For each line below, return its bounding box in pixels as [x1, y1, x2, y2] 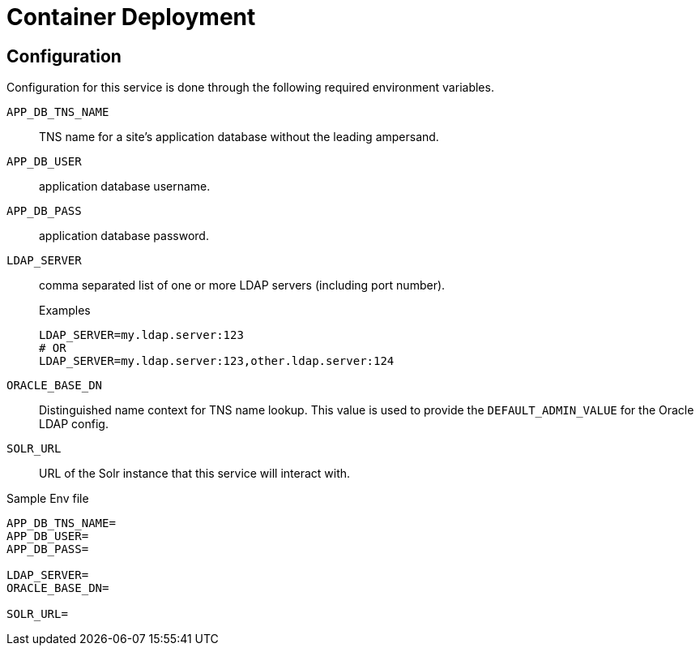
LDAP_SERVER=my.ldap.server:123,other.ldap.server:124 [39, 354, 395, 368]
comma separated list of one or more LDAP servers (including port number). [39, 278, 446, 293]
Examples [39, 303, 91, 318]
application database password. [39, 229, 209, 243]
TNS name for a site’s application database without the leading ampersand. [39, 130, 439, 144]
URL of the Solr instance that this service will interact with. [39, 466, 351, 481]
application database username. [39, 179, 211, 194]
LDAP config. [39, 417, 109, 431]
